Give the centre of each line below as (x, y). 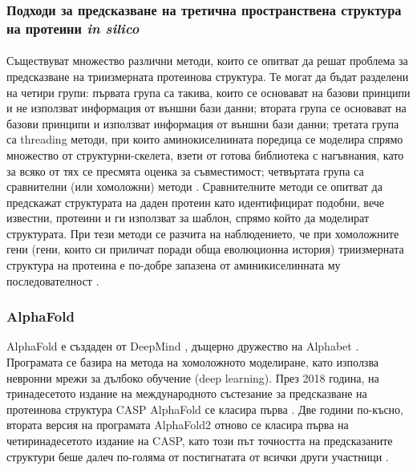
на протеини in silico (73, 28)
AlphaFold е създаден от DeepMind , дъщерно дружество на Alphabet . (183, 346)
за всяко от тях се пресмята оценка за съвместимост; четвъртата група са (185, 170)
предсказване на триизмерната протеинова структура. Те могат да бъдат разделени (208, 76)
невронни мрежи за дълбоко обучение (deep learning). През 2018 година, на (193, 377)
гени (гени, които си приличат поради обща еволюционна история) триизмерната (205, 249)
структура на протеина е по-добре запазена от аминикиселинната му (174, 265)
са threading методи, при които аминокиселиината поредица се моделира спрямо (205, 139)
